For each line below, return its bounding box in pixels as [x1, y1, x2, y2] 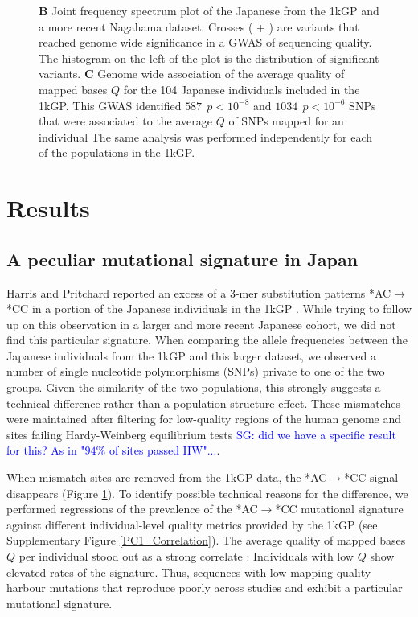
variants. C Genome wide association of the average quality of [39, 65, 345, 82]
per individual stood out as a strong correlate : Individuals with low [18, 548, 354, 565]
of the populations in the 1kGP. [39, 144, 195, 161]
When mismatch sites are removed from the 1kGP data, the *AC [6, 469, 327, 486]
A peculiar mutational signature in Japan [6, 246, 359, 271]
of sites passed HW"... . [109, 442, 220, 459]
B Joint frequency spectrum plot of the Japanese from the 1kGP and [39, 2, 379, 19]
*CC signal [344, 469, 399, 486]
